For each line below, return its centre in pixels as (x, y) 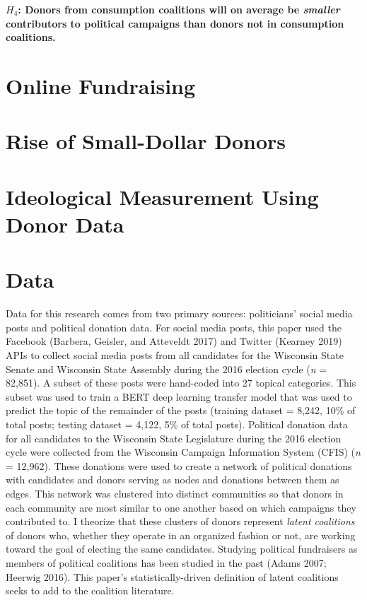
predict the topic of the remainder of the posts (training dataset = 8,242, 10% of (181, 410)
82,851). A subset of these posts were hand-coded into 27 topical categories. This (181, 383)
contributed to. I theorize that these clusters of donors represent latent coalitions (180, 521)
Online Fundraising (101, 85)
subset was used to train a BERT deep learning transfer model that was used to (179, 396)
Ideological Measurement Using (162, 196)
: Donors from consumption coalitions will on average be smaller (179, 9)
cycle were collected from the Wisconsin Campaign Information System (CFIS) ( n (183, 452)
